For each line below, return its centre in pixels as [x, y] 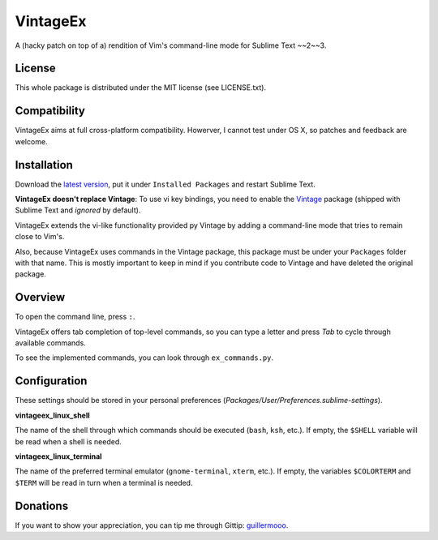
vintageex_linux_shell [53, 415]
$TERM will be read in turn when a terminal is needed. [104, 482]
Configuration [51, 381]
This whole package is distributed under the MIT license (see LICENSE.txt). [141, 88]
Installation [44, 165]
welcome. [31, 141]
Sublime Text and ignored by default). [78, 210]
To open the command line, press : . [75, 317]
